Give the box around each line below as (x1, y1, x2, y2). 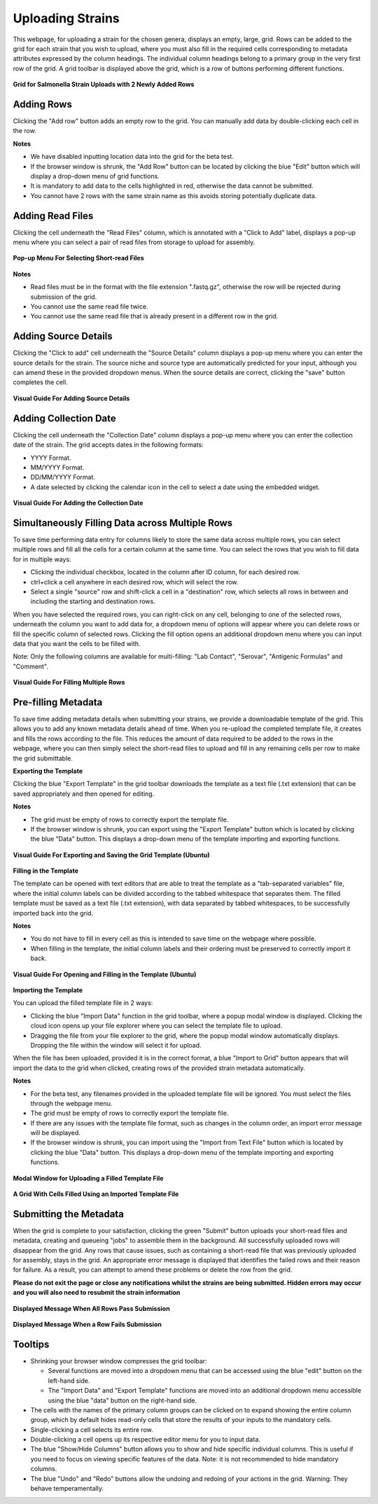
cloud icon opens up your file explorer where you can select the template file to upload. (30, 1022, 283, 1030)
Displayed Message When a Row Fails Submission (13, 1320, 162, 1329)
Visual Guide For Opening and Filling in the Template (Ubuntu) (13, 970, 197, 978)
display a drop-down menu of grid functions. (30, 171, 160, 180)
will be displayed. (30, 1129, 80, 1137)
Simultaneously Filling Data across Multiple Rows (13, 516, 233, 528)
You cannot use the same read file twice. (30, 302, 148, 311)
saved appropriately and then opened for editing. (13, 789, 155, 798)
